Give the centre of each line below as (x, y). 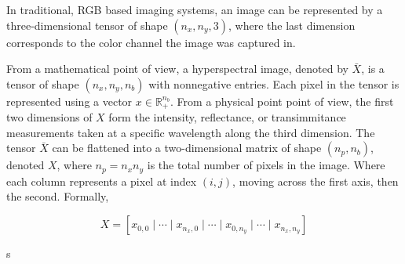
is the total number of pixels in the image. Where (266, 165)
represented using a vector (69, 101)
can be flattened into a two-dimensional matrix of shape (187, 148)
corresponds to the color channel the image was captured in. (151, 42)
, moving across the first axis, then (316, 181)
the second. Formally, (58, 196)
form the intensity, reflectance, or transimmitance (227, 117)
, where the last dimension (292, 25)
